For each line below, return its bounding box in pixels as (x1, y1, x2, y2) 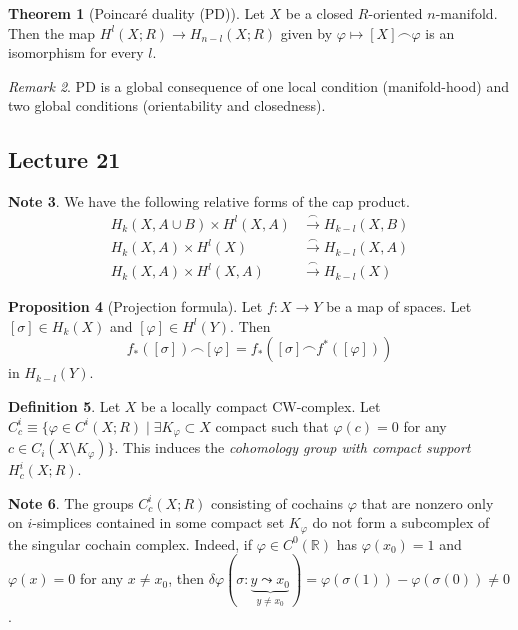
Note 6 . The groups (8, 492, 134, 513)
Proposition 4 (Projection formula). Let (8, 296, 263, 317)
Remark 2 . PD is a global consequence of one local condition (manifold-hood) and (8, 75, 510, 96)
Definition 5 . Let (8, 396, 121, 417)
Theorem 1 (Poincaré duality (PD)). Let (8, 3, 265, 23)
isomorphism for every (8, 42, 144, 63)
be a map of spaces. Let (326, 296, 472, 317)
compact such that (215, 415, 329, 436)
